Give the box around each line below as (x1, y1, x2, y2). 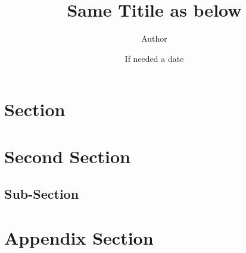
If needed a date (124, 52, 184, 64)
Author (141, 32, 167, 45)
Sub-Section (4, 185, 79, 203)
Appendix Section (4, 225, 154, 249)
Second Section (4, 143, 130, 168)
